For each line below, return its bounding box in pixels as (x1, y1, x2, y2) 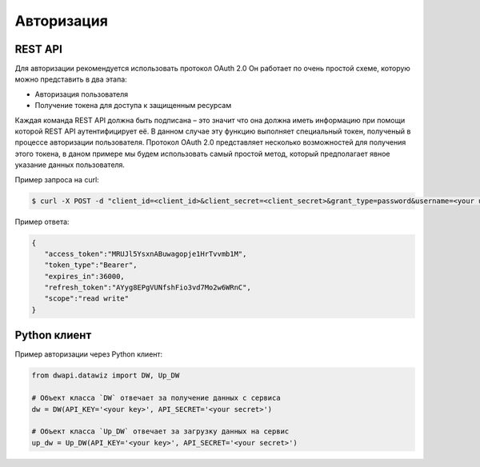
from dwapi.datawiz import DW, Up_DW (31, 371, 180, 380)
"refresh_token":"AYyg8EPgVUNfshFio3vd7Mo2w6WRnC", (44, 283, 251, 292)
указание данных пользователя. (14, 160, 126, 170)
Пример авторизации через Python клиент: (14, 349, 163, 359)
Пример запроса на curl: (14, 174, 99, 184)
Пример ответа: (14, 217, 70, 226)
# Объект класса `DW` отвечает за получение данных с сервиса (31, 393, 281, 403)
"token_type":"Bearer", (44, 261, 138, 269)
